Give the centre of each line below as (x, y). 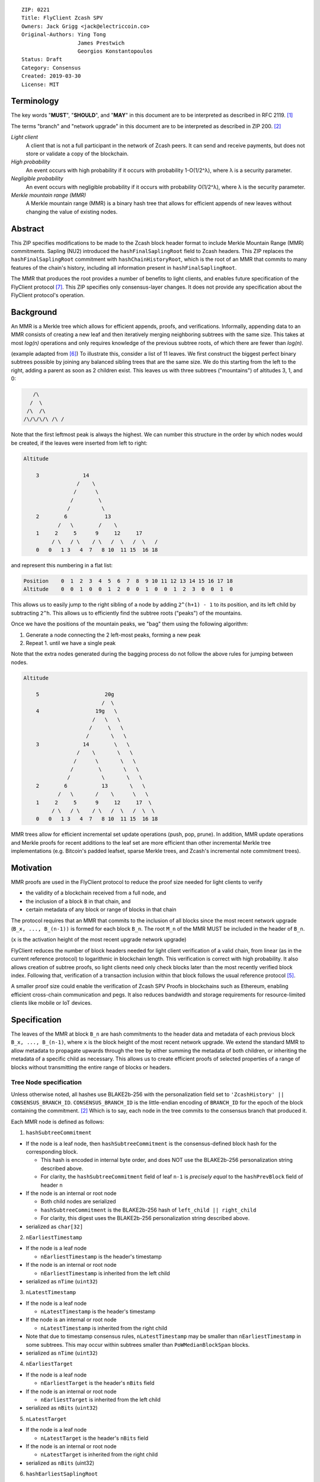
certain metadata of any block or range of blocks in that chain (101, 909)
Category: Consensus (51, 68)
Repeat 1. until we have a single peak (71, 643)
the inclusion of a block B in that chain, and (78, 901)
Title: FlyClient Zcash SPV (62, 18)
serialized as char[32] (54, 1227)
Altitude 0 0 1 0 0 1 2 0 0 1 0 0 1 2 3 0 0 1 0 (128, 589)
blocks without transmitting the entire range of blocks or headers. (91, 1067)
